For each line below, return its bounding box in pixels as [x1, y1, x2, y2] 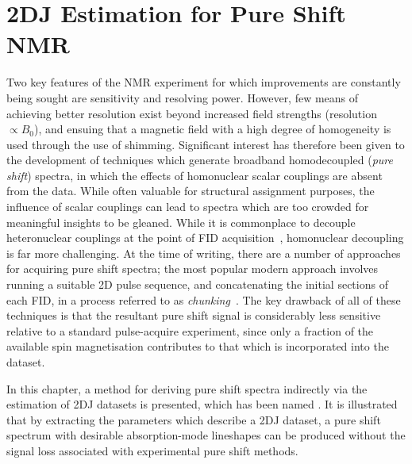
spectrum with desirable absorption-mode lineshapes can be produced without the [6, 427, 406, 443]
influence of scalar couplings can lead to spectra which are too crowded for [6, 198, 369, 215]
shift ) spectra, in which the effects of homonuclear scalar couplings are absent [6, 167, 383, 183]
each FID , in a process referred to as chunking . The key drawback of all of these [6, 291, 401, 308]
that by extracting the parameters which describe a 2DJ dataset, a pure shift [6, 411, 381, 428]
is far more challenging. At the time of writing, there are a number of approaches [6, 244, 401, 261]
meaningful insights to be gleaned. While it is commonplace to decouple [6, 213, 356, 230]
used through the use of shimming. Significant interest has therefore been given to [6, 136, 405, 152]
